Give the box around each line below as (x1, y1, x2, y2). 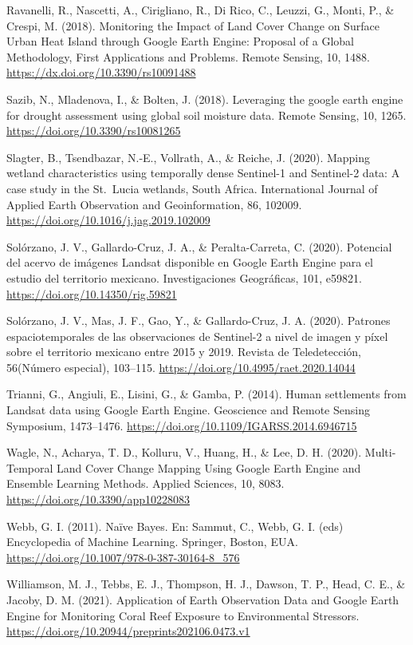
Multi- (364, 444, 396, 461)
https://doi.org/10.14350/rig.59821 (6, 285, 177, 302)
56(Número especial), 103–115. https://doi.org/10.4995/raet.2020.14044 (6, 358, 356, 375)
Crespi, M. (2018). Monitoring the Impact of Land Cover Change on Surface (6, 17, 380, 34)
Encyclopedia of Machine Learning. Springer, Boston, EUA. (6, 533, 298, 550)
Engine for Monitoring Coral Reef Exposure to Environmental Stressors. (6, 607, 360, 623)
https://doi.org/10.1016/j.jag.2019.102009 (6, 212, 210, 228)
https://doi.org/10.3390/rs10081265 (6, 122, 181, 139)
